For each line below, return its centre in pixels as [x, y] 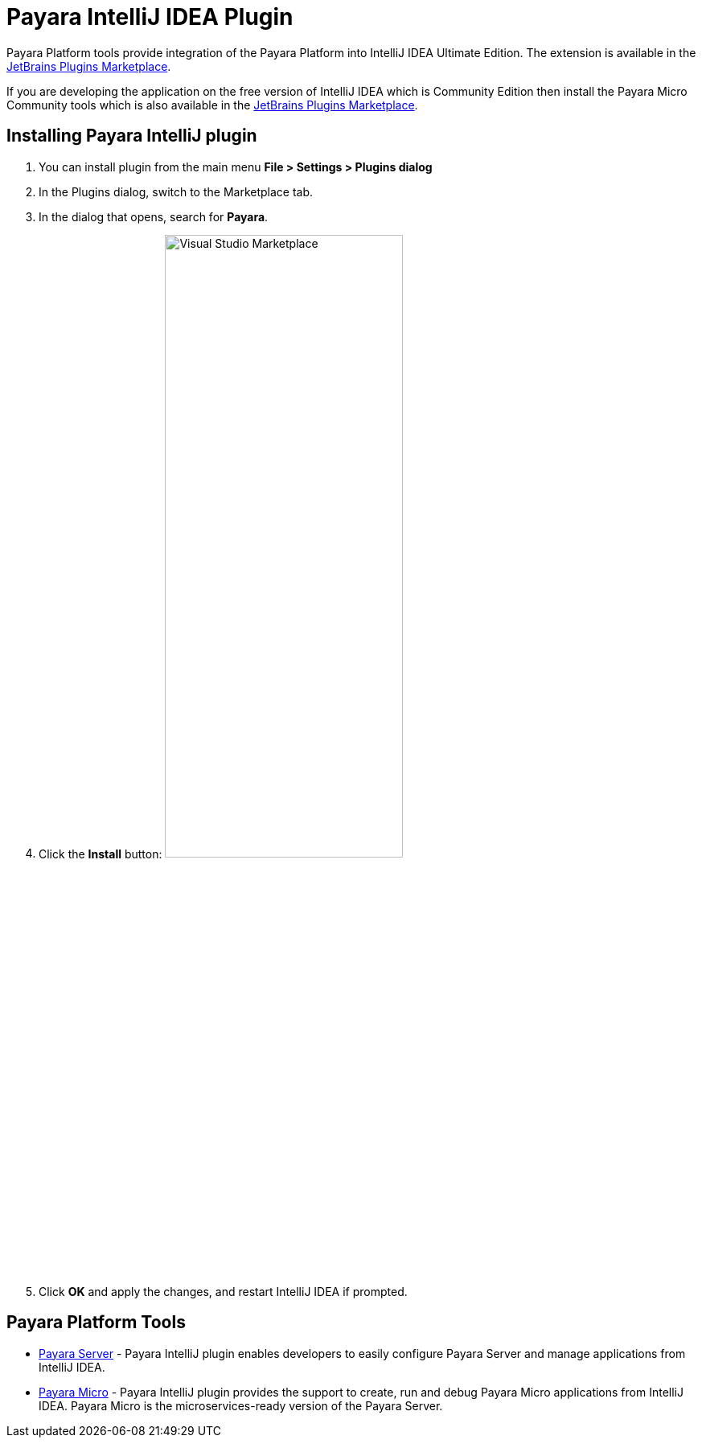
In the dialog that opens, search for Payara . [154, 216]
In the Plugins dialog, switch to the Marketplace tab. [176, 191]
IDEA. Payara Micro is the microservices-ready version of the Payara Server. [241, 1405]
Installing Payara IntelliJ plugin [132, 136]
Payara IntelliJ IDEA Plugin [150, 17]
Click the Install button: [101, 854]
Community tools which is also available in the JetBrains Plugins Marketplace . [212, 105]
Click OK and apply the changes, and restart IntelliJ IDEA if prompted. [223, 1291]
